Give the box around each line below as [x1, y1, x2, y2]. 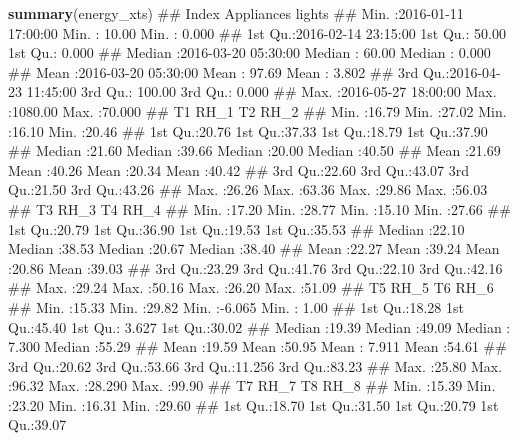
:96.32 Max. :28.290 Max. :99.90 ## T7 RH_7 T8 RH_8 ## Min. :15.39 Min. [8, 375, 496, 396]
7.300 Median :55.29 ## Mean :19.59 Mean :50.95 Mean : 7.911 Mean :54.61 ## [8, 336, 507, 357]
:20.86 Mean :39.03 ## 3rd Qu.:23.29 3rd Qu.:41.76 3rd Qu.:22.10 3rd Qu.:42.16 [8, 257, 503, 278]
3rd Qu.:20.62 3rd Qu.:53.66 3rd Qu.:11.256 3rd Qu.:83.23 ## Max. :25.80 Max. [8, 355, 503, 376]
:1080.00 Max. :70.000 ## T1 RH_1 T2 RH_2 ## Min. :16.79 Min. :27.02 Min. [8, 100, 507, 121]
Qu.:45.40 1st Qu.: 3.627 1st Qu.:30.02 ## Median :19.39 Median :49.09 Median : [8, 316, 511, 337]
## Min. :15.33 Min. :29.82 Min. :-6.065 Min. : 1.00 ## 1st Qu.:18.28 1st [8, 296, 464, 317]
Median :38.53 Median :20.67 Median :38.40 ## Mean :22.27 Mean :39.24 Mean [8, 238, 500, 259]
